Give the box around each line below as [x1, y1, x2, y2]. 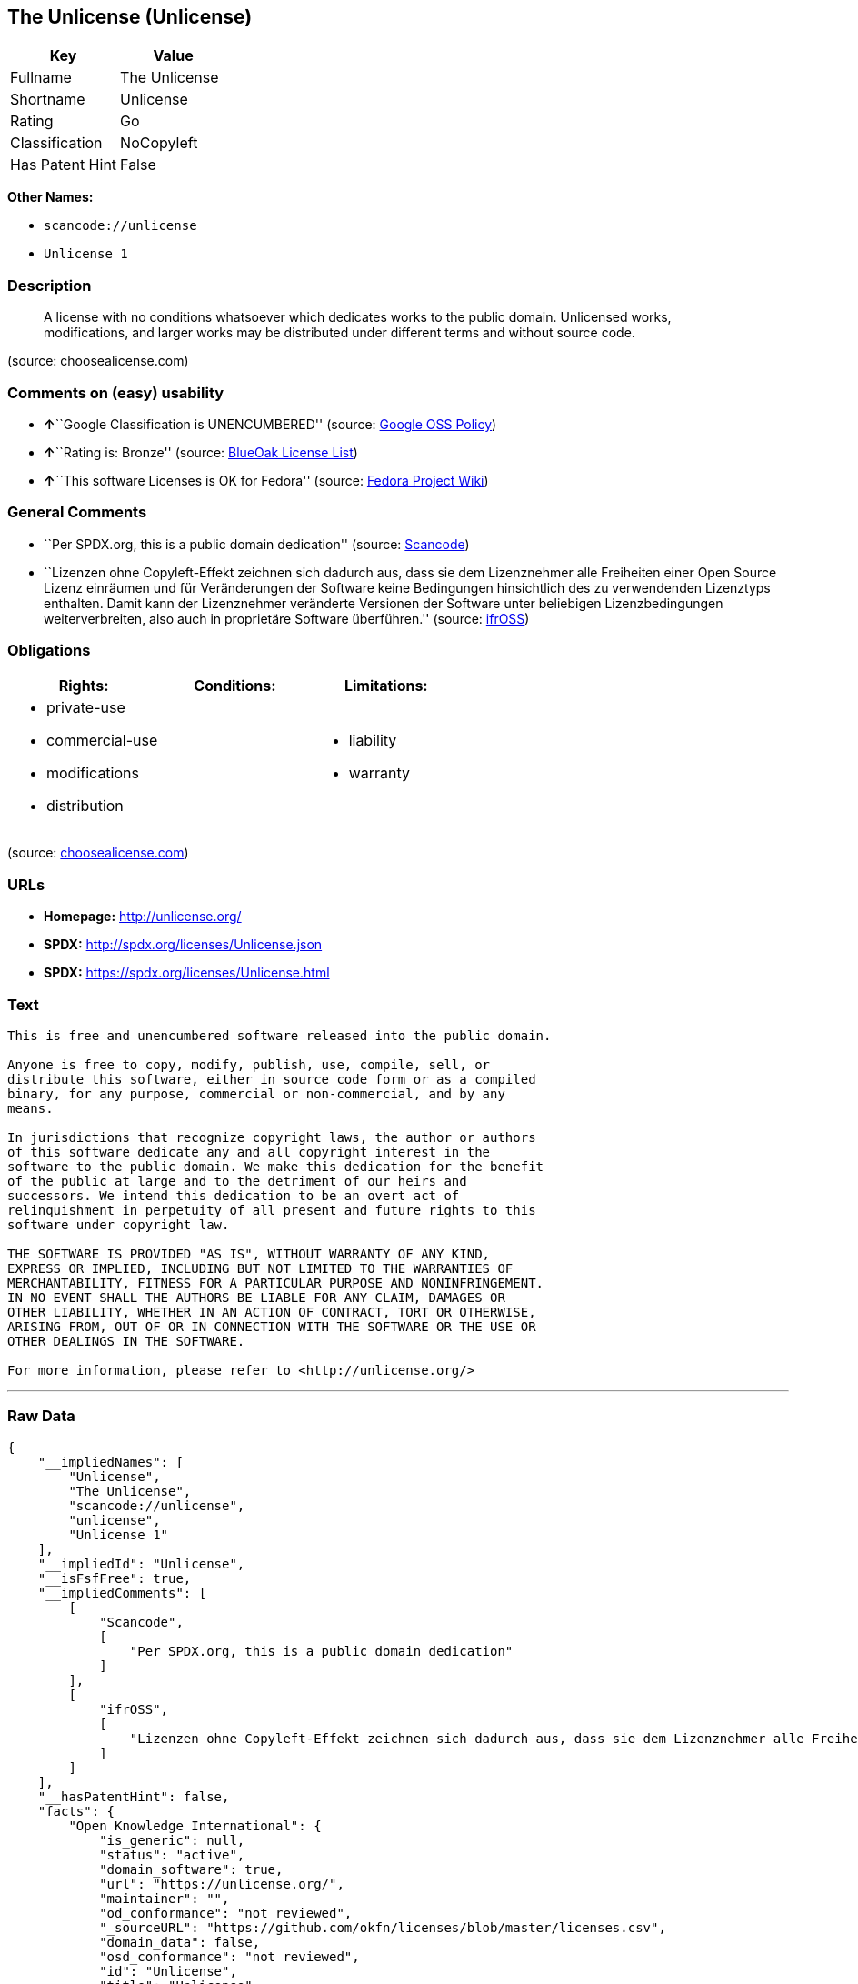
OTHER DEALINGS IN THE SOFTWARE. [7, 1333, 245, 1348]
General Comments [7, 503, 147, 522]
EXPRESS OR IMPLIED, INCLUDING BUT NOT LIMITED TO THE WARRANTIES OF [7, 1260, 514, 1276]
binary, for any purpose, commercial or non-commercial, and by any [7, 1086, 505, 1101]
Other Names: [7, 189, 94, 205]
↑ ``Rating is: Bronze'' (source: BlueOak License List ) [44, 444, 358, 460]
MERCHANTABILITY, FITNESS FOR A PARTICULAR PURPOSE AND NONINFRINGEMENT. [7, 1275, 544, 1290]
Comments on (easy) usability [7, 383, 224, 402]
